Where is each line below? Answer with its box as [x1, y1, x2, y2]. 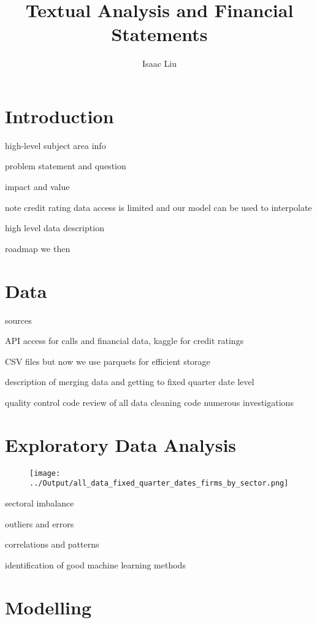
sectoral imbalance [5, 496, 74, 509]
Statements [111, 21, 208, 47]
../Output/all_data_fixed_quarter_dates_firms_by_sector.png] [29, 479, 289, 488]
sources [5, 313, 32, 326]
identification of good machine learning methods [5, 558, 186, 571]
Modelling [5, 594, 92, 619]
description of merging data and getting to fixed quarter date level [5, 375, 254, 388]
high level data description [5, 221, 104, 234]
